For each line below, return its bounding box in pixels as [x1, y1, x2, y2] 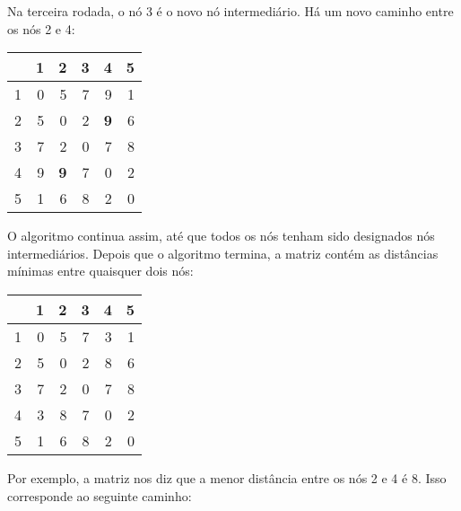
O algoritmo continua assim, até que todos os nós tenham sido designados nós [7, 226, 435, 245]
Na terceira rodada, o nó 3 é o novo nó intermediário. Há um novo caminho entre [7, 2, 454, 20]
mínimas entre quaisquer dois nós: [7, 261, 194, 280]
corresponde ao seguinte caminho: [7, 486, 192, 505]
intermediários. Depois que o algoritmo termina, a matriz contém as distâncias [7, 243, 439, 262]
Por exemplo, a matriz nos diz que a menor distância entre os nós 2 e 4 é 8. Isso [7, 468, 447, 487]
